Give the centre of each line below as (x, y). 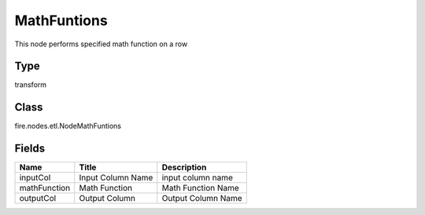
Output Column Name (202, 199)
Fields (30, 149)
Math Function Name (200, 188)
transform (31, 85)
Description (184, 167)
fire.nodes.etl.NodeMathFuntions (68, 126)
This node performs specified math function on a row (101, 44)
